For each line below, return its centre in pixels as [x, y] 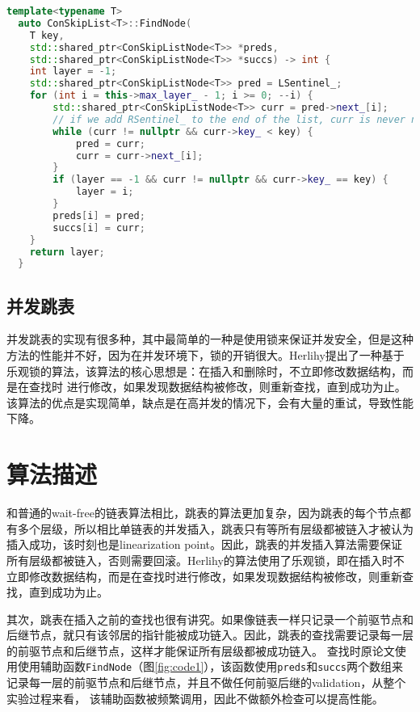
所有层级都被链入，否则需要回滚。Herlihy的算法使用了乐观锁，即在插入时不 [206, 560]
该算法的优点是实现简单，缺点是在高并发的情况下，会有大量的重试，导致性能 [210, 402]
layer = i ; [105, 192]
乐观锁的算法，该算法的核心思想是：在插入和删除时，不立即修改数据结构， [204, 371]
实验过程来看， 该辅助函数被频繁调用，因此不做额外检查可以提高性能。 [195, 698]
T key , [47, 35]
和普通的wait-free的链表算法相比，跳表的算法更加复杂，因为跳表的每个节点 [203, 513]
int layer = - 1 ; [73, 72]
